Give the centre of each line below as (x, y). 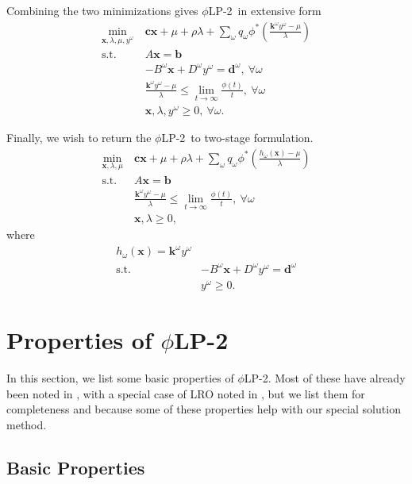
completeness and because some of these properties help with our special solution (204, 409)
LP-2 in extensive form (265, 10)
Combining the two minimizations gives (102, 10)
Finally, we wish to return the (79, 138)
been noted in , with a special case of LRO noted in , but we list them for (186, 393)
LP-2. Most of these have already (325, 378)
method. (27, 424)
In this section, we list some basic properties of (120, 378)
